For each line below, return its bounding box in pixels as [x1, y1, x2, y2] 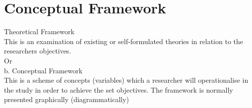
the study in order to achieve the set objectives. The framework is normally [4, 84, 233, 95]
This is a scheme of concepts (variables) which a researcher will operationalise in [4, 75, 249, 85]
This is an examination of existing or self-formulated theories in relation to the [4, 36, 243, 46]
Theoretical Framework [4, 26, 74, 37]
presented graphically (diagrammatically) [4, 94, 129, 105]
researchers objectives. [4, 46, 71, 56]
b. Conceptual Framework [4, 65, 83, 75]
